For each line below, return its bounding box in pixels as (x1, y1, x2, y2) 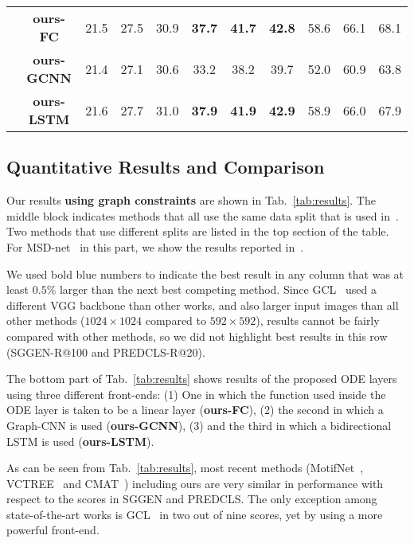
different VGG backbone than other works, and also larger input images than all (6, 296, 399, 313)
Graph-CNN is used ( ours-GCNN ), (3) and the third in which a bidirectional (6, 416, 392, 433)
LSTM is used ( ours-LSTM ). (6, 432, 154, 449)
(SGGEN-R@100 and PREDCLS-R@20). (6, 343, 205, 360)
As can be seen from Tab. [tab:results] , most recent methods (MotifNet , (6, 459, 364, 476)
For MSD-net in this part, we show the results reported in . (6, 238, 304, 255)
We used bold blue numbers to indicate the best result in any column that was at (6, 265, 404, 282)
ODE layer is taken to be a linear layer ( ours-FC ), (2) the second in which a (6, 401, 384, 418)
